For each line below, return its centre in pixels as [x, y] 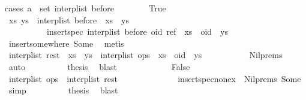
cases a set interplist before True [85, 8]
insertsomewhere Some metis [66, 43]
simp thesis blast [63, 90]
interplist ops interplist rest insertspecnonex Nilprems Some [155, 78]
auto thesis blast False [99, 66]
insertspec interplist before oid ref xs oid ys [137, 31]
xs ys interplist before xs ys [69, 19]
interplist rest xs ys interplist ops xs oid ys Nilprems [145, 55]
